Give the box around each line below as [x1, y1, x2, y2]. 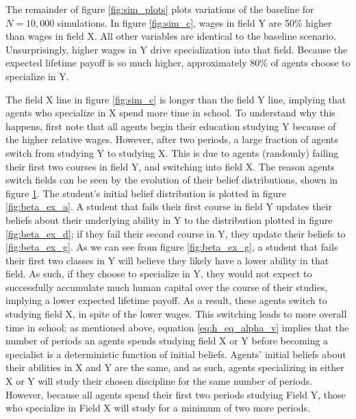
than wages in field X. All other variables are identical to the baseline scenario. [5, 29, 337, 43]
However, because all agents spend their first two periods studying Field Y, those [5, 387, 346, 401]
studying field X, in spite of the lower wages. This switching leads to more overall [5, 307, 347, 321]
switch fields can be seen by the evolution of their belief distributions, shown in [5, 173, 338, 187]
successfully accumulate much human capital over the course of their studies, [5, 279, 328, 294]
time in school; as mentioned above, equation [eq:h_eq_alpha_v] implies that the [5, 320, 349, 334]
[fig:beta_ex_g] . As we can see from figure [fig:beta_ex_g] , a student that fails [5, 240, 338, 254]
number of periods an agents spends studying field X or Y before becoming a [5, 333, 329, 348]
